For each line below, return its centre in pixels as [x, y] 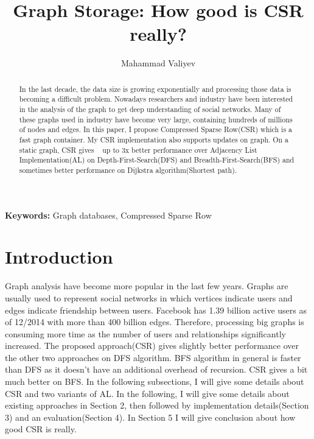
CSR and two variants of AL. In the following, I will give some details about [147, 393]
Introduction [59, 257]
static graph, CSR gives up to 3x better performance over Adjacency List [138, 149]
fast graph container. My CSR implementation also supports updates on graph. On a [154, 139]
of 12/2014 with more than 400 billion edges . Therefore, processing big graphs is [155, 322]
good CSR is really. [41, 429]
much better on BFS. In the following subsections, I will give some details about [155, 381]
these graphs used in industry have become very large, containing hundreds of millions [156, 119]
